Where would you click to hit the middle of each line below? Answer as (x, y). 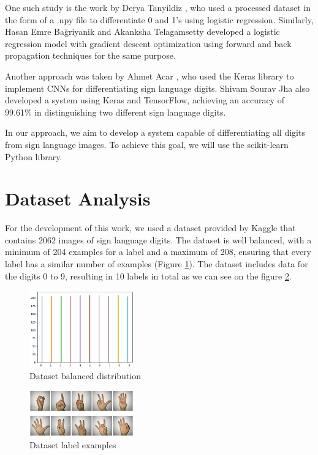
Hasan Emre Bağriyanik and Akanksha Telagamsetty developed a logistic (142, 31)
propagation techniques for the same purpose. (90, 55)
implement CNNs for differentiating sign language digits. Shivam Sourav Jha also (157, 88)
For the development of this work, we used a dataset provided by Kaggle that (150, 228)
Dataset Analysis (78, 198)
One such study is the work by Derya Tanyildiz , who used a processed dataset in (158, 7)
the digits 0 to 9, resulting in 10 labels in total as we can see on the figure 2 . (148, 276)
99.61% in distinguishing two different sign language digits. (115, 112)
